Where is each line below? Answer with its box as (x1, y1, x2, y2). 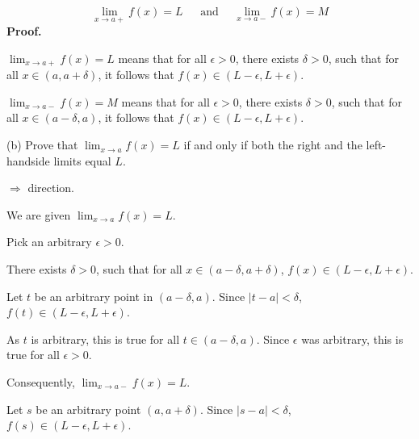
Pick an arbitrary (6, 233, 92, 250)
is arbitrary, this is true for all (31, 330, 180, 347)
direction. (27, 179, 75, 196)
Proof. (6, 23, 42, 40)
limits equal (53, 152, 111, 169)
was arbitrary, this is (301, 330, 404, 347)
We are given (6, 206, 71, 223)
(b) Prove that (6, 136, 78, 153)
